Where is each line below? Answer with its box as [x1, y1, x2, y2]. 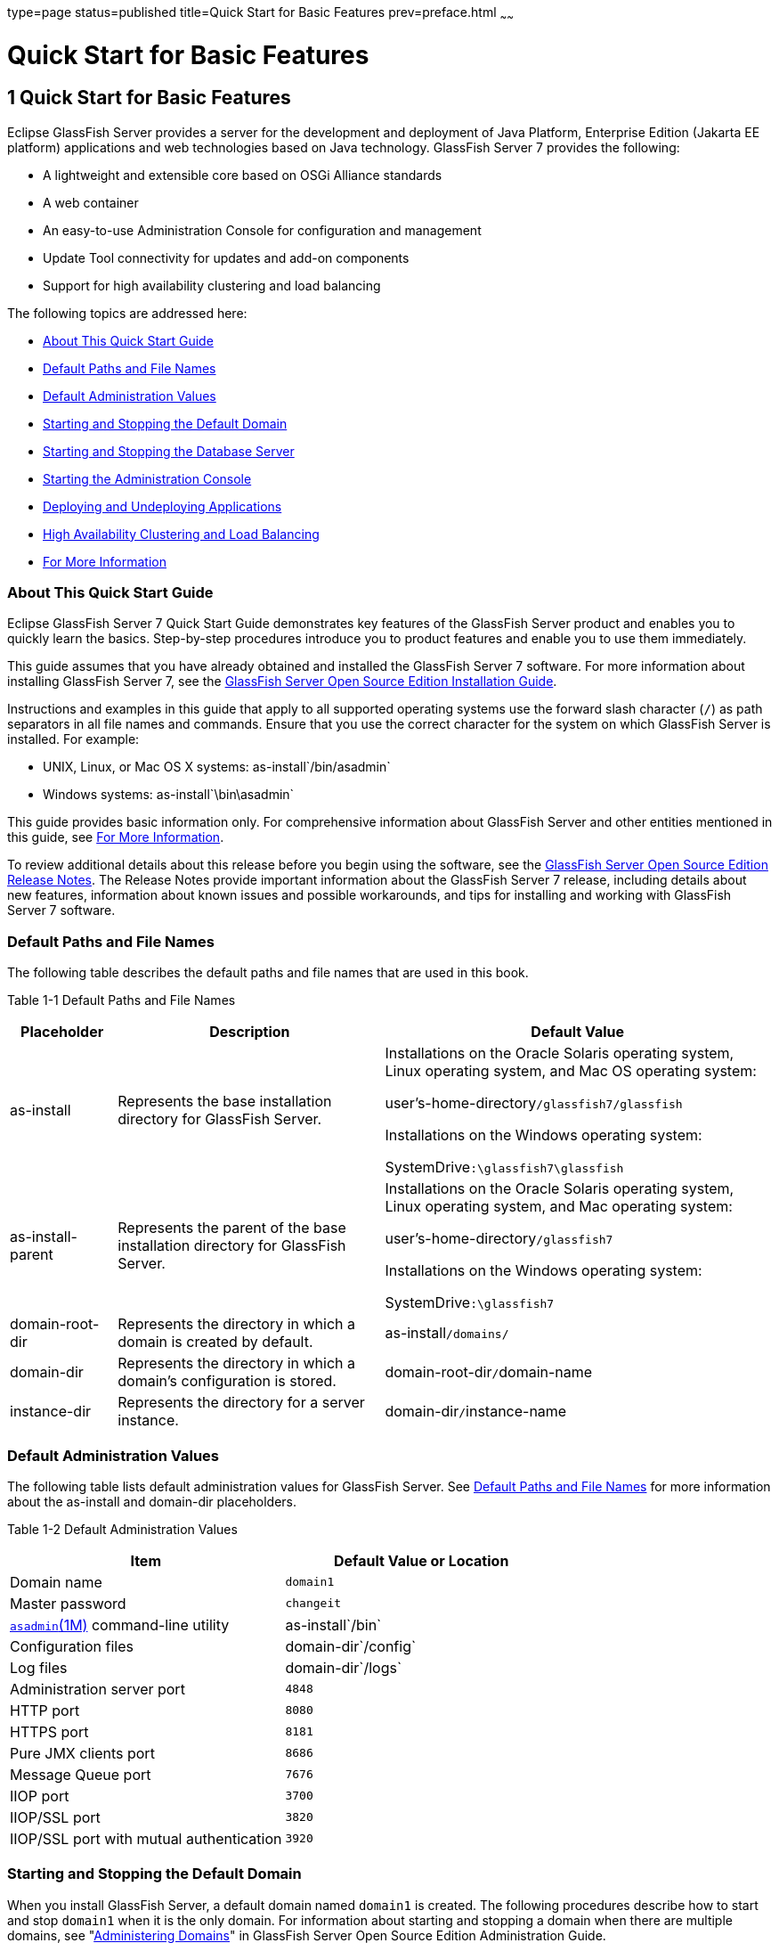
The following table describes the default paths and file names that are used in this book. [7, 965, 529, 981]
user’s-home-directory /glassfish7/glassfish [385, 1094, 683, 1113]
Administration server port [10, 1679, 185, 1698]
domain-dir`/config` [285, 1637, 417, 1655]
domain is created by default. [118, 1333, 313, 1351]
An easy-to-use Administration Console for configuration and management [43, 222, 482, 238]
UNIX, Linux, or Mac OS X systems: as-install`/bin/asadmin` [43, 759, 391, 775]
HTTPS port [10, 1722, 89, 1741]
